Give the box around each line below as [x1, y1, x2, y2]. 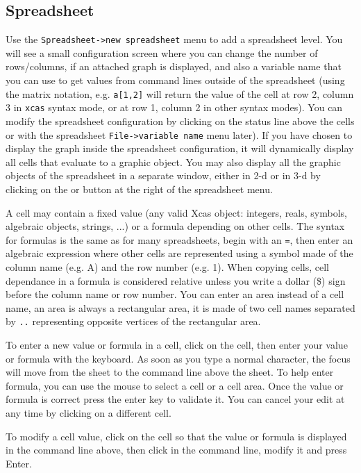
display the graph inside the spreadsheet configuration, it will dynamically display [6, 141, 354, 156]
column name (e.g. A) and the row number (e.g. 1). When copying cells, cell [6, 260, 330, 274]
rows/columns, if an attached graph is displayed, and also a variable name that [6, 59, 342, 74]
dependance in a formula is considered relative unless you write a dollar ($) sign [6, 273, 346, 288]
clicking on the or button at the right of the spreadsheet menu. [6, 181, 273, 196]
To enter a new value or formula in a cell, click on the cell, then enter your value [6, 338, 348, 352]
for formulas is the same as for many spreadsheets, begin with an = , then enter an [6, 232, 353, 247]
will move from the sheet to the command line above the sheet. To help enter [6, 365, 334, 379]
